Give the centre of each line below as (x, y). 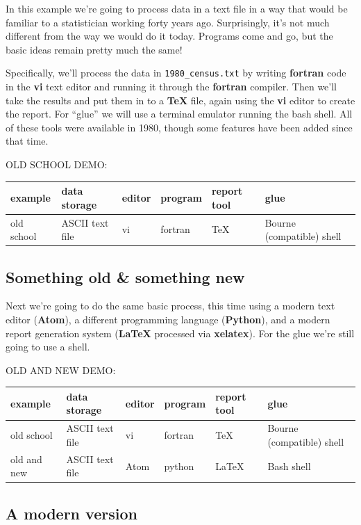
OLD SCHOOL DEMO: (57, 164)
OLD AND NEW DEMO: (61, 370)
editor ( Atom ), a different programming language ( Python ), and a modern (168, 320)
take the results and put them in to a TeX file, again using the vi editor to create (180, 100)
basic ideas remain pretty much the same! (94, 49)
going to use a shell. (48, 347)
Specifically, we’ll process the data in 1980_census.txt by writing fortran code (176, 73)
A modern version (72, 513)
